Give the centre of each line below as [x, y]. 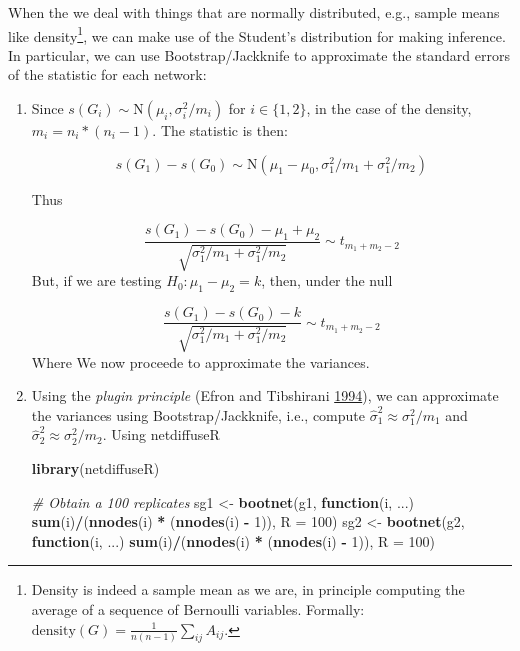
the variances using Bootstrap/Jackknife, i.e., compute [198, 414]
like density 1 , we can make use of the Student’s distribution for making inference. [257, 34]
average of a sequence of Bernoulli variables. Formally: [198, 609]
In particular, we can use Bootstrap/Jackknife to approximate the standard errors [259, 54]
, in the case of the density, [389, 108]
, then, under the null [327, 280]
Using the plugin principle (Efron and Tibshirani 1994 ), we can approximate [265, 395]
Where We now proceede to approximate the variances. [200, 361]
